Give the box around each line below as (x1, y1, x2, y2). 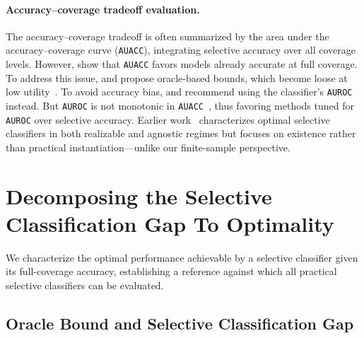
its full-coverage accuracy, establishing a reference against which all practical (6, 264, 337, 279)
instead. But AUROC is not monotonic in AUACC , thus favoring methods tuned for (6, 98, 354, 112)
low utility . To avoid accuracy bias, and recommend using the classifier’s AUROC (6, 84, 353, 99)
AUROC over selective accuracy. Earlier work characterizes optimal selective (6, 112, 330, 127)
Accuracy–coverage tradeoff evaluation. (6, 1, 200, 16)
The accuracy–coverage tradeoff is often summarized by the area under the (6, 28, 329, 43)
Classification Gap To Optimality (6, 209, 334, 238)
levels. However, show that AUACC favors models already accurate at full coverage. (6, 57, 358, 71)
